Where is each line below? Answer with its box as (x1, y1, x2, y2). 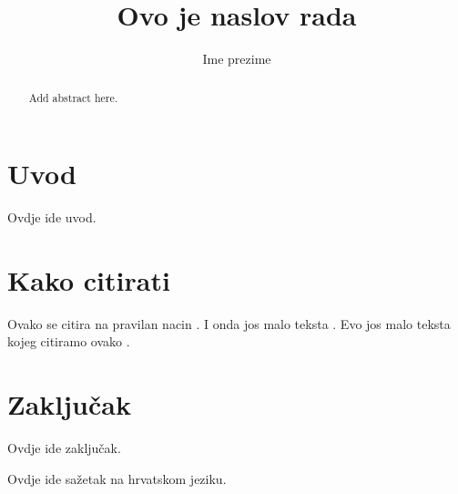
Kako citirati (7, 261, 170, 298)
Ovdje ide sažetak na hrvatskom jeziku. (7, 468, 227, 488)
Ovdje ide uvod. (7, 208, 97, 227)
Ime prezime (202, 49, 271, 68)
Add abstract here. (28, 89, 118, 105)
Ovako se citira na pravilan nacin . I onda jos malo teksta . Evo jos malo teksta (7, 314, 451, 333)
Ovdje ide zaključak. (7, 438, 121, 458)
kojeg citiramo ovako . (7, 332, 130, 351)
